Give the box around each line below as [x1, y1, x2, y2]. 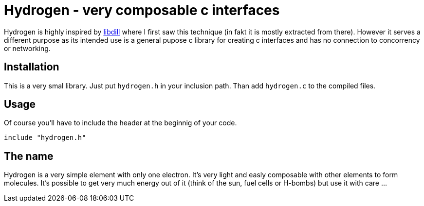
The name [4, 150, 54, 162]
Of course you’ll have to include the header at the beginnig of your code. [4, 119, 237, 127]
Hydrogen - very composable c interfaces [4, 2, 280, 18]
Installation [4, 61, 59, 73]
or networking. [4, 44, 51, 52]
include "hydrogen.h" [4, 134, 86, 142]
